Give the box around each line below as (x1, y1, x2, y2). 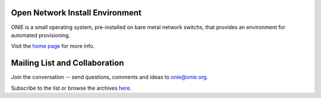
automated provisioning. (11, 31, 71, 38)
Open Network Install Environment (11, 8, 142, 18)
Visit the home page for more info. (11, 43, 95, 50)
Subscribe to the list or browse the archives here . (11, 84, 132, 92)
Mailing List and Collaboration (11, 58, 124, 68)
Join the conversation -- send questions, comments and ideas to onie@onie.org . (11, 74, 208, 81)
